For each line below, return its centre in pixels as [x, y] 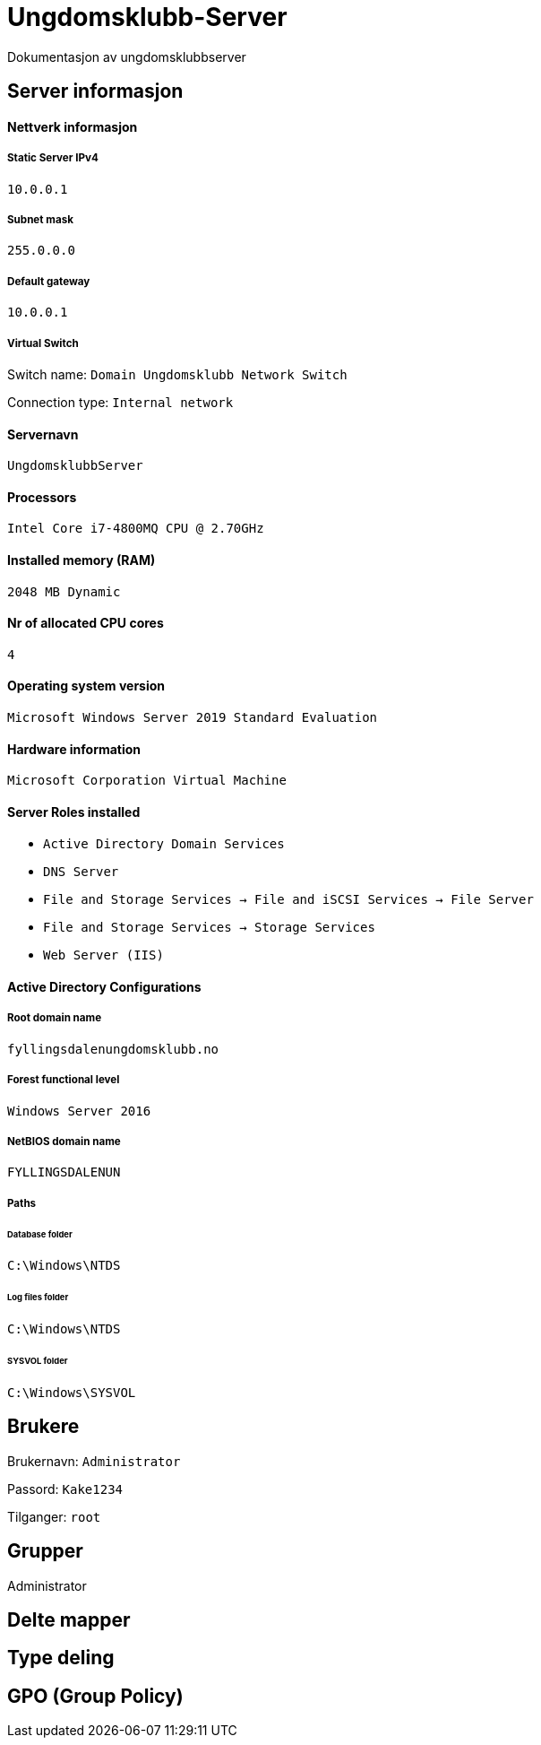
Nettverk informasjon [73, 126]
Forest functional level [64, 1080]
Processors [42, 497]
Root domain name [55, 1018]
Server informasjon [95, 91]
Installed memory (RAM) [82, 560]
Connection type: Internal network [120, 402]
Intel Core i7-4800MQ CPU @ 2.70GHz [136, 529]
